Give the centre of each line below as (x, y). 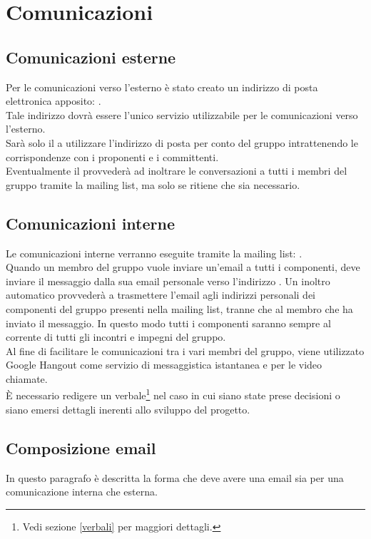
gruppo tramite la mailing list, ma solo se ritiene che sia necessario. (153, 184)
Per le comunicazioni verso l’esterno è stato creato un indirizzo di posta (162, 87)
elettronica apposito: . (54, 101)
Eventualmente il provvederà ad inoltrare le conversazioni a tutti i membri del (177, 171)
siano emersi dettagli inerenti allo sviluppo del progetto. (128, 409)
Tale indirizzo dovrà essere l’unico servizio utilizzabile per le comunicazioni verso (182, 114)
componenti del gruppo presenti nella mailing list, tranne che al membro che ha (179, 308)
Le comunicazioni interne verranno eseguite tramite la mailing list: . (154, 253)
